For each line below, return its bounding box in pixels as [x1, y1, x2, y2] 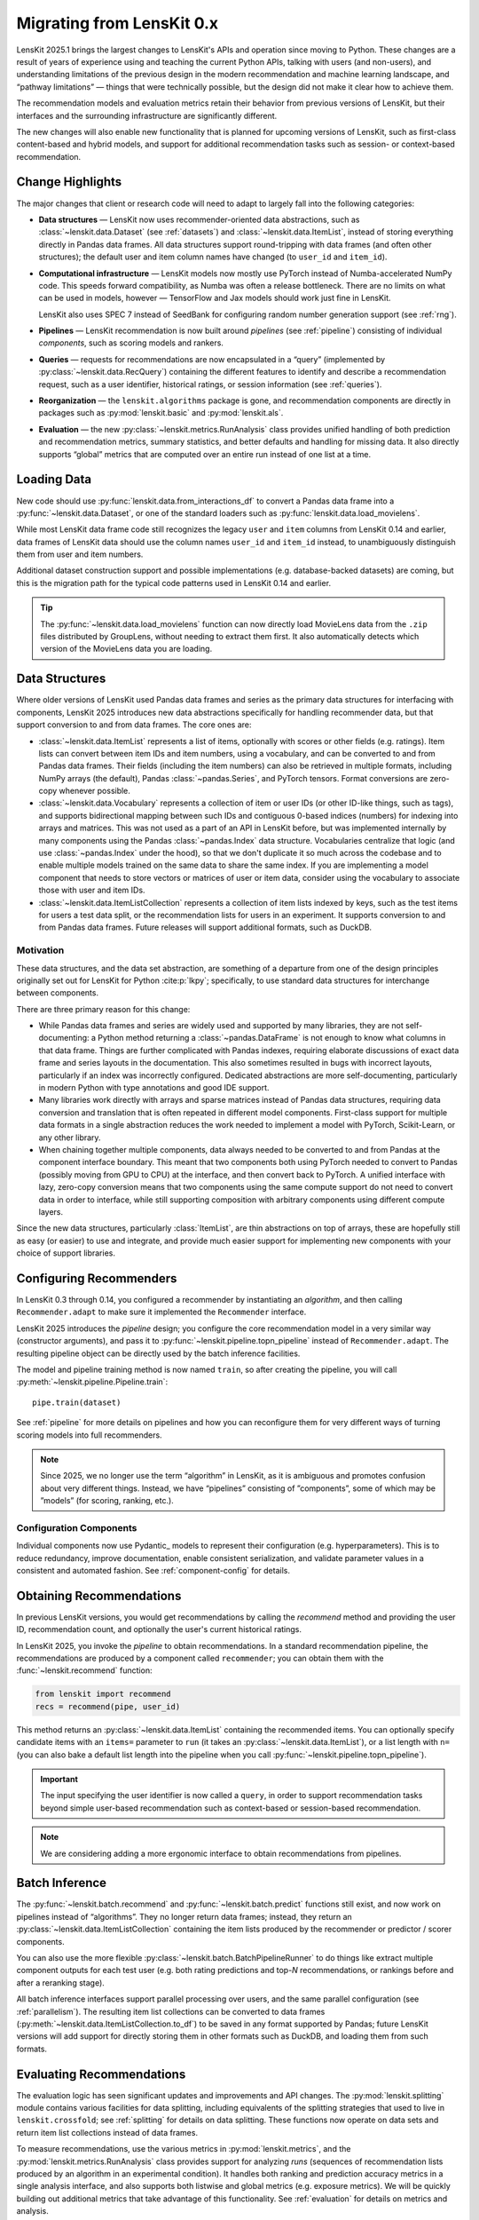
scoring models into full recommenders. [16, 1430, 163, 1440]
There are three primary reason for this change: [16, 1003, 191, 1014]
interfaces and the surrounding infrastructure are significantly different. [16, 110, 278, 121]
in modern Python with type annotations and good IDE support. [38, 1082, 270, 1093]
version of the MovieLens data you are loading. [40, 644, 213, 654]
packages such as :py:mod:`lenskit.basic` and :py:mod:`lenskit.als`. [38, 408, 284, 418]
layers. [38, 1206, 64, 1217]
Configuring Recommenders [16, 1271, 177, 1286]
